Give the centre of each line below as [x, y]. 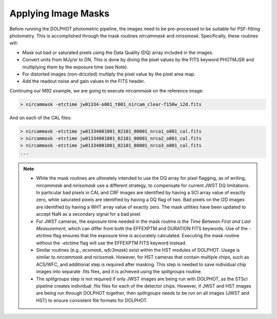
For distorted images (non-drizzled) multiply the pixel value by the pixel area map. [109, 74]
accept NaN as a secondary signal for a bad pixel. [89, 214]
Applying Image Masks [60, 13]
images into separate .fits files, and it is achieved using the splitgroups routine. [119, 272]
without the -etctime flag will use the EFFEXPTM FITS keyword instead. [111, 243]
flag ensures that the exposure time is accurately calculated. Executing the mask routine [146, 236]
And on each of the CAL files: [41, 118]
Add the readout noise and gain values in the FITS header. [84, 81]
